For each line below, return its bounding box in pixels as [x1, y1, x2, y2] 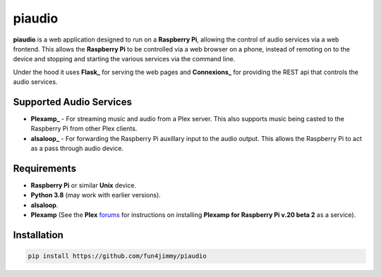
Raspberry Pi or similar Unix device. [30, 181, 137, 190]
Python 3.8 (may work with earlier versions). [30, 191, 162, 199]
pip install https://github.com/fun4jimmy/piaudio [28, 252, 207, 260]
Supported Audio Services [13, 96, 132, 108]
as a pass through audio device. [30, 144, 123, 153]
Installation [13, 229, 64, 241]
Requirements [13, 163, 77, 174]
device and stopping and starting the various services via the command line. [13, 55, 236, 63]
